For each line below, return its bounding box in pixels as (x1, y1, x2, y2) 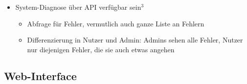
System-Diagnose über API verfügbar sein (15, 2, 141, 12)
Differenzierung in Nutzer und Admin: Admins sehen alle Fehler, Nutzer (27, 35, 243, 45)
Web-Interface (4, 68, 77, 83)
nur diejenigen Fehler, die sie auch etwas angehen (27, 44, 175, 54)
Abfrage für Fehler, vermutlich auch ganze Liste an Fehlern (27, 18, 204, 28)
